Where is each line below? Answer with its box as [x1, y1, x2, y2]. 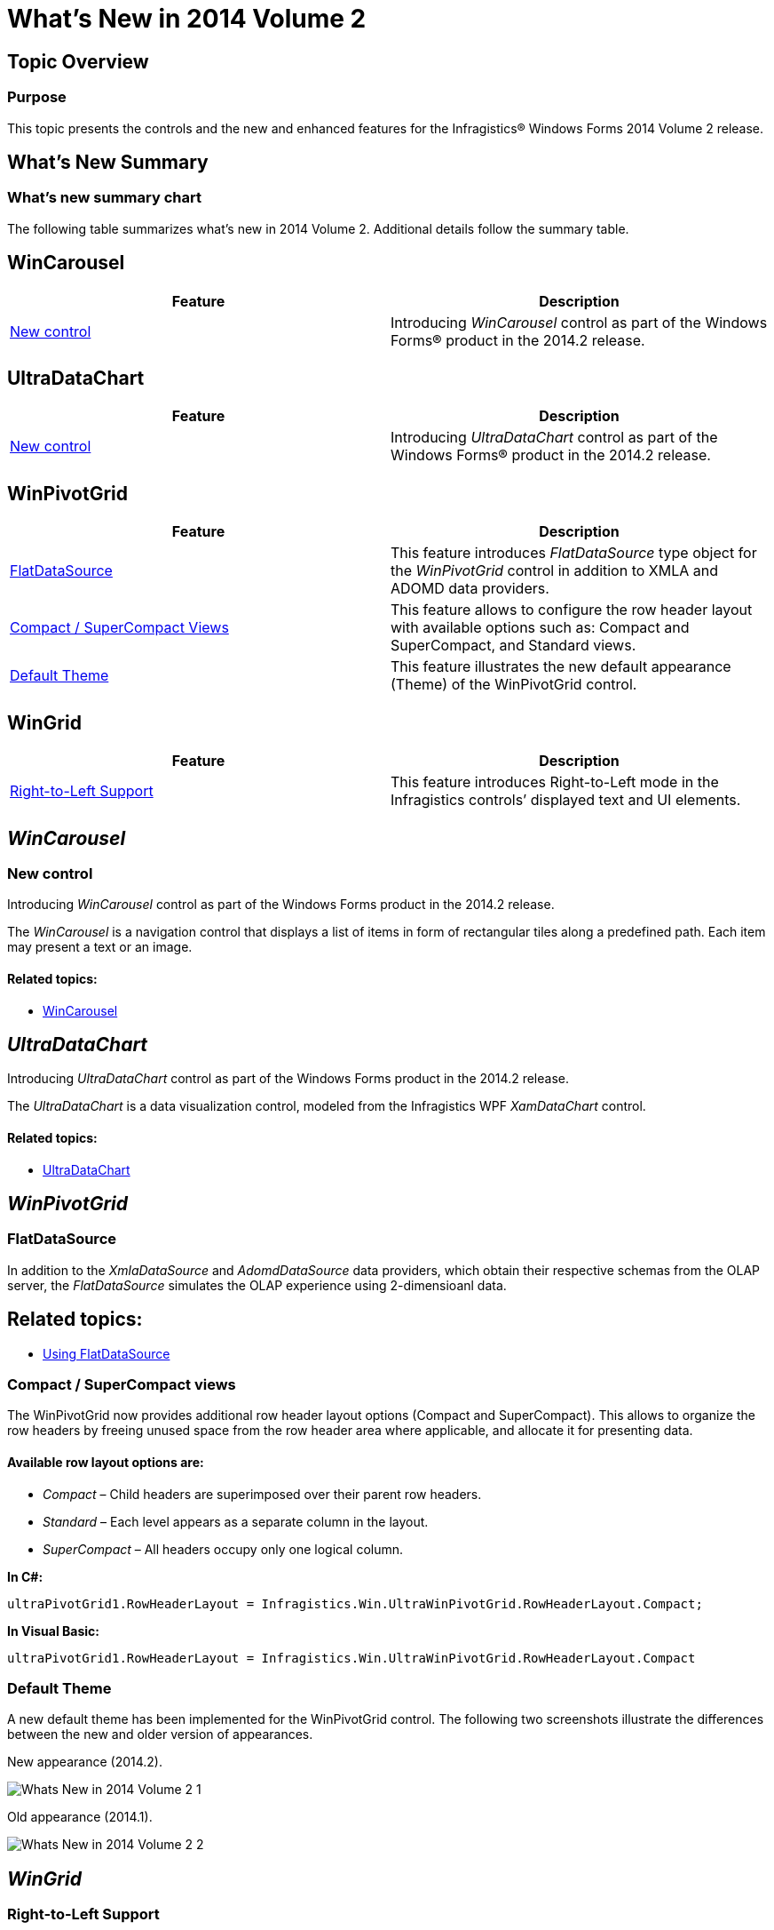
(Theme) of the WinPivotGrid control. [391, 675, 637, 694]
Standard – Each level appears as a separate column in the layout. [43, 1513, 429, 1529]
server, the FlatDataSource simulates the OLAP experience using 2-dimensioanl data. [7, 1277, 507, 1293]
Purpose [7, 88, 67, 107]
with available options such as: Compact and [391, 618, 690, 637]
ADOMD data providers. [391, 579, 549, 598]
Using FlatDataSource [43, 1345, 170, 1361]
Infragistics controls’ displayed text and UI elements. [391, 791, 741, 809]
